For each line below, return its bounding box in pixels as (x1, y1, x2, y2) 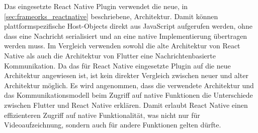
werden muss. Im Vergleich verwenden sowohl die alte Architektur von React (4, 40, 240, 51)
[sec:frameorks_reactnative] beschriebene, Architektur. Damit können (4, 11, 218, 21)
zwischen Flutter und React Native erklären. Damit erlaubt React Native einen (4, 99, 248, 110)
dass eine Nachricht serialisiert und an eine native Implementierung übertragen (4, 30, 247, 41)
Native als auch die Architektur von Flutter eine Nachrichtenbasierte (4, 50, 216, 60)
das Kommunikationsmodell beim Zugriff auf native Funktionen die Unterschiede (4, 90, 253, 100)
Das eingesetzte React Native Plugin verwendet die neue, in (4, 1, 188, 11)
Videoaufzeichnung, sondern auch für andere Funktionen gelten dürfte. (4, 119, 221, 130)
